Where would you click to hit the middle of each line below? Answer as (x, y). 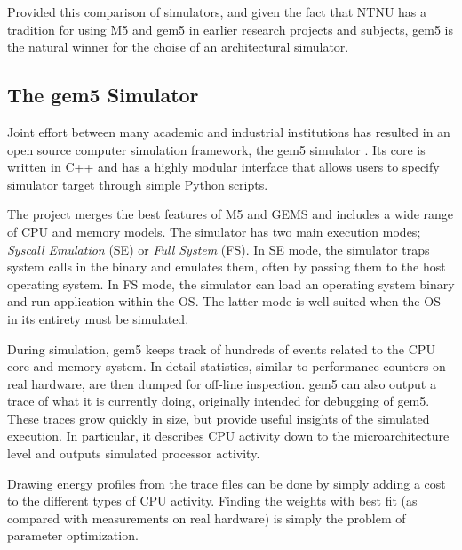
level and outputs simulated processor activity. (134, 453)
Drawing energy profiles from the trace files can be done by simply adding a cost (227, 483)
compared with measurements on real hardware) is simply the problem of (207, 518)
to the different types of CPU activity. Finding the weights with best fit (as (212, 501)
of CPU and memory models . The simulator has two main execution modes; (214, 231)
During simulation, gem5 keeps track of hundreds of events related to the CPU (221, 348)
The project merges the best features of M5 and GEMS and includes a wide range (231, 214)
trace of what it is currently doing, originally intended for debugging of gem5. (219, 401)
